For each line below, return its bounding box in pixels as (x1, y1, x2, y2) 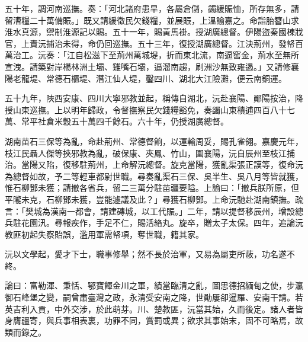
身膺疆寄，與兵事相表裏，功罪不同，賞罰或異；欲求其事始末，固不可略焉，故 (5, 314, 303, 327)
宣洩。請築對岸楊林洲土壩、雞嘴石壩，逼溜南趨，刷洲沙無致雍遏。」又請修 (5, 60, 291, 72)
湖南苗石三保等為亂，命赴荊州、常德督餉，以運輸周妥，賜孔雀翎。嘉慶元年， (5, 135, 303, 147)
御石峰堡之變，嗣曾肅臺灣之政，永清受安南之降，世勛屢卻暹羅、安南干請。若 (5, 291, 303, 303)
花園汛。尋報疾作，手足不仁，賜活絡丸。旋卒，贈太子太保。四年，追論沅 (21, 216, 303, 229)
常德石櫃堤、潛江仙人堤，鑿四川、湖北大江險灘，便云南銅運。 (46, 72, 287, 84)
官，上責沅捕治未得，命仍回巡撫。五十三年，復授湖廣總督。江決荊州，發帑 (5, 37, 295, 49)
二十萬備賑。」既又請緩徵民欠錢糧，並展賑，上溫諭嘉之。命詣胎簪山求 (29, 14, 299, 26)
